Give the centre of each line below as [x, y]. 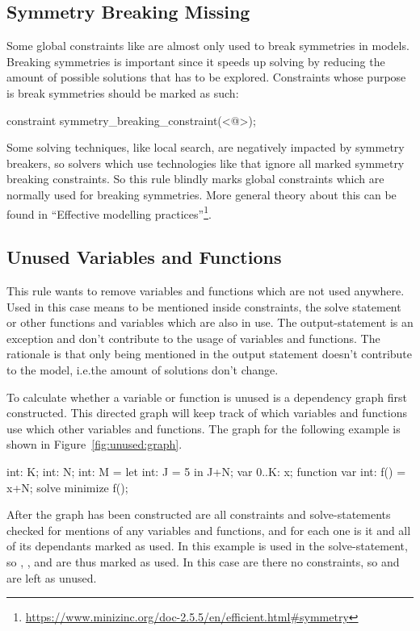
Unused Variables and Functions [144, 257]
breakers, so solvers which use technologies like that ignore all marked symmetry [206, 163]
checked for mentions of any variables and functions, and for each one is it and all [209, 530]
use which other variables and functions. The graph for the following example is [204, 428]
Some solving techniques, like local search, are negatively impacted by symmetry [206, 147]
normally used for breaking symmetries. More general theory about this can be [202, 194]
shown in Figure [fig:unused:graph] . [94, 444]
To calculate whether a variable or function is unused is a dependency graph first [207, 397]
